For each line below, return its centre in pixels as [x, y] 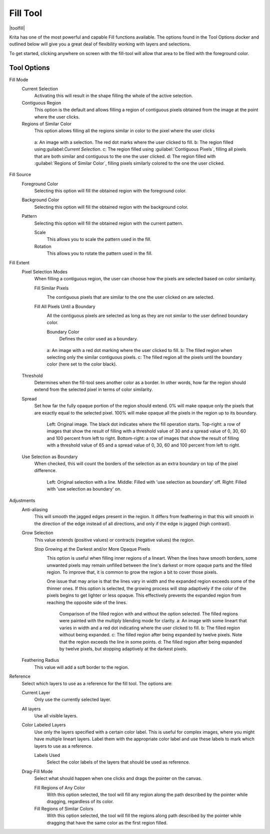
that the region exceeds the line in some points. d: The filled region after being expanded [151, 642]
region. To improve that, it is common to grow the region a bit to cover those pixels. [132, 572]
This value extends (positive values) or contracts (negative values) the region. [114, 540]
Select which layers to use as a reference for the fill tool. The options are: [97, 683]
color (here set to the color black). [82, 364]
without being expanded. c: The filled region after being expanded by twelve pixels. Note [151, 635]
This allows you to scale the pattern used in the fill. [99, 239]
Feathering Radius [40, 660]
